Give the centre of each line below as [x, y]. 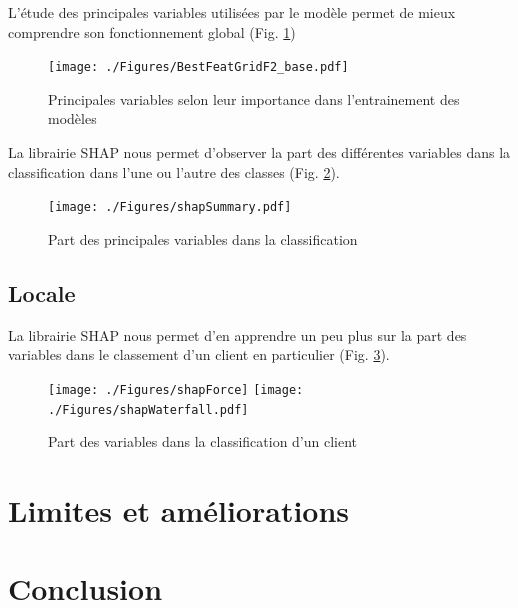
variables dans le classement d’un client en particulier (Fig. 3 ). [199, 354]
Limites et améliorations [179, 509]
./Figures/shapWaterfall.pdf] [148, 409]
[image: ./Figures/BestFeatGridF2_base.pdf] [198, 67]
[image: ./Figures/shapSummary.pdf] [170, 207]
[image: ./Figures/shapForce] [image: [176, 389]
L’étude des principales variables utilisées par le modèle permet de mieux [232, 12]
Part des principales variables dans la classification [203, 238]
